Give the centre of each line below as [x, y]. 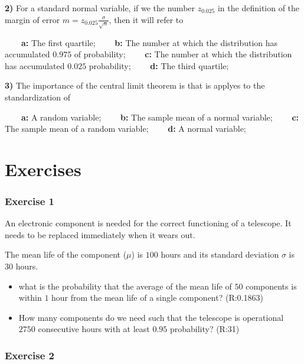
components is [271, 286]
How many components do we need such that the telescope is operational [151, 317]
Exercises [43, 169]
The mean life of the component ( [66, 254]
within [30, 298]
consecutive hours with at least [94, 329]
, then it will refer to [146, 19]
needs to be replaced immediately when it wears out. [100, 234]
